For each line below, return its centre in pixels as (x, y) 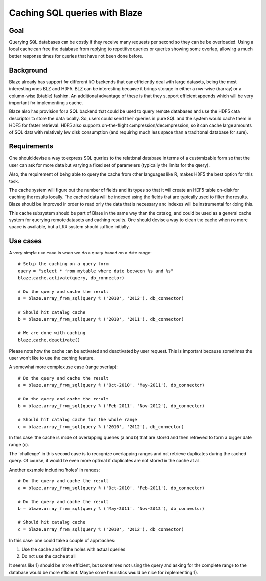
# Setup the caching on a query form (64, 264)
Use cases (25, 241)
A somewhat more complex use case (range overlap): (64, 367)
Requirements (31, 146)
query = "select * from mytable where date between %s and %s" (96, 271)
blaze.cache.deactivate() (49, 340)
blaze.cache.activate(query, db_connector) (71, 278)
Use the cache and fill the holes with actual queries (73, 549)
